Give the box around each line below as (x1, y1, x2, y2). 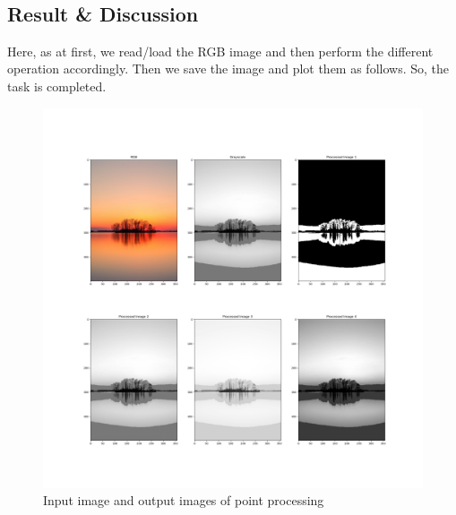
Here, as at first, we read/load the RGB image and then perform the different (7, 41, 434, 60)
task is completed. (7, 76, 107, 95)
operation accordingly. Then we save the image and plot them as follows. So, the (7, 59, 450, 78)
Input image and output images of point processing (43, 491, 324, 510)
